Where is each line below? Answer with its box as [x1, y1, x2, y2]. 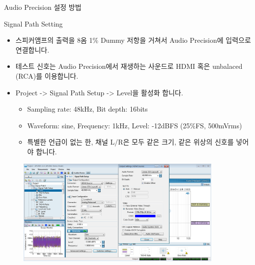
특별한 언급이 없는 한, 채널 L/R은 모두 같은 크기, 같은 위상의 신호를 [27, 137, 234, 147]
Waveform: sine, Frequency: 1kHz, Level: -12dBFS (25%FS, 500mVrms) [27, 120, 242, 130]
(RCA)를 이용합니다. [15, 70, 79, 81]
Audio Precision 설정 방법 [4, 2, 82, 12]
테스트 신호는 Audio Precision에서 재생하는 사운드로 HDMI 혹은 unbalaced [15, 61, 243, 71]
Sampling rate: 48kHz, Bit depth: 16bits [27, 104, 148, 114]
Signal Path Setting [4, 18, 63, 29]
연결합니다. [15, 44, 50, 55]
